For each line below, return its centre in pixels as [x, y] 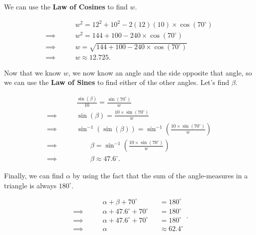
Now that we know [33, 72]
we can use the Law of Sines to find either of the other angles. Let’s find [117, 82]
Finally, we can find [34, 176]
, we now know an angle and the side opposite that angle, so [160, 72]
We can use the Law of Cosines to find [66, 6]
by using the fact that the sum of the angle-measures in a [160, 176]
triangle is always [30, 185]
